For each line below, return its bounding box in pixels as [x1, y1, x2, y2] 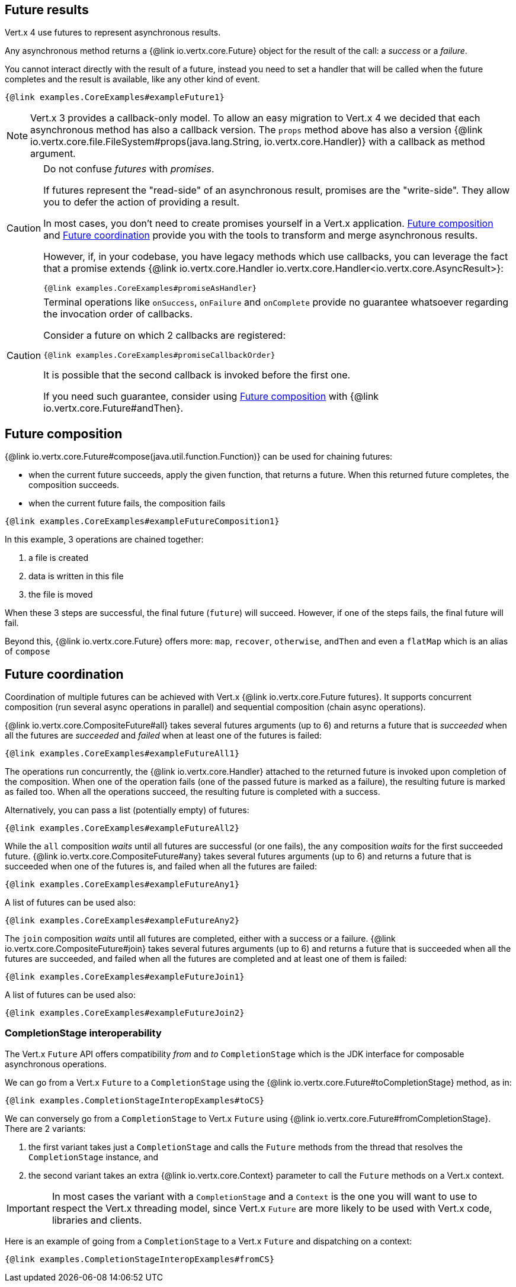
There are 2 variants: [5, 1123, 86, 1134]
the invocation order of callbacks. [43, 308, 193, 320]
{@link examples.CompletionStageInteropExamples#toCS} [5, 1095, 265, 1105]
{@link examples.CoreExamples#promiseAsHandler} [43, 284, 257, 293]
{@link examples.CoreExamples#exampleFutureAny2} [5, 916, 240, 926]
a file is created [28, 553, 88, 563]
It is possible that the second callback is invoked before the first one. [43, 369, 351, 381]
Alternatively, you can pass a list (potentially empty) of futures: [5, 805, 249, 816]
